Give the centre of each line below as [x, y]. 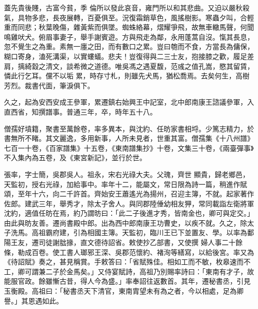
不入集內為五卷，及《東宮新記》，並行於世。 [75, 157]
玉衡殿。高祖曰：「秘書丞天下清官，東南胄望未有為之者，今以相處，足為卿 [124, 291]
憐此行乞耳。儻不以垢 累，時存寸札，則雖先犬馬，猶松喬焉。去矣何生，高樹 [127, 76]
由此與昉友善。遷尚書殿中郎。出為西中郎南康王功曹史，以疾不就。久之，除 [126, 222]
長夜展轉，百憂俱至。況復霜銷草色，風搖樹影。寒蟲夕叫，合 [150, 17]
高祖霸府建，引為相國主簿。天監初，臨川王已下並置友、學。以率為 [139, 232]
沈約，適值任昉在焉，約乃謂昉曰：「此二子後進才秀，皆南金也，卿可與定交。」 [129, 213]
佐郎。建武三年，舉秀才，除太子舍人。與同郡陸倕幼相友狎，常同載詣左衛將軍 [129, 203]
